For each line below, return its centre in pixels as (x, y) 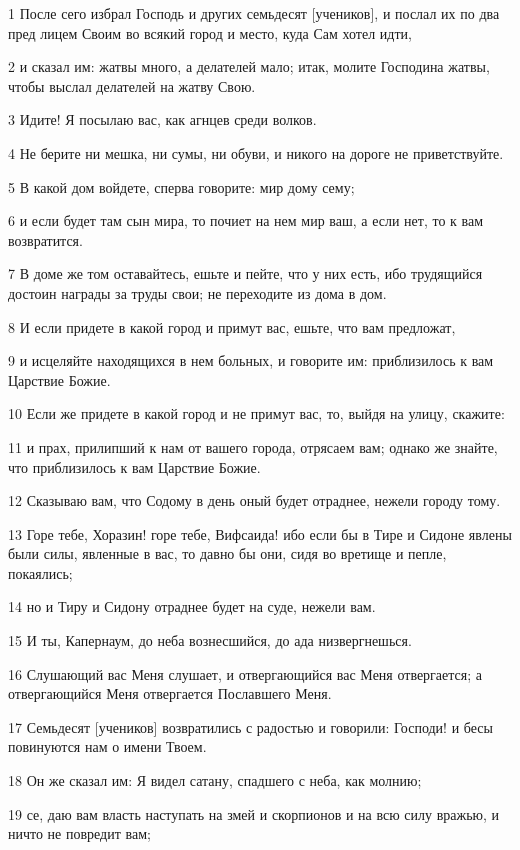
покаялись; (40, 572)
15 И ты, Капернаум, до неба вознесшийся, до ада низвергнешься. (210, 640)
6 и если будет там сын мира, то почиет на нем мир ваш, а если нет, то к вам (246, 220)
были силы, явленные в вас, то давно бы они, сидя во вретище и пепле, (227, 553)
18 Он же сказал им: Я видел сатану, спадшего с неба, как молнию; (215, 780)
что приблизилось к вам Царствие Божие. (134, 466)
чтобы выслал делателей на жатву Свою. (132, 85)
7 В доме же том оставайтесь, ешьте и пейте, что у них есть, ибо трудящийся (245, 273)
